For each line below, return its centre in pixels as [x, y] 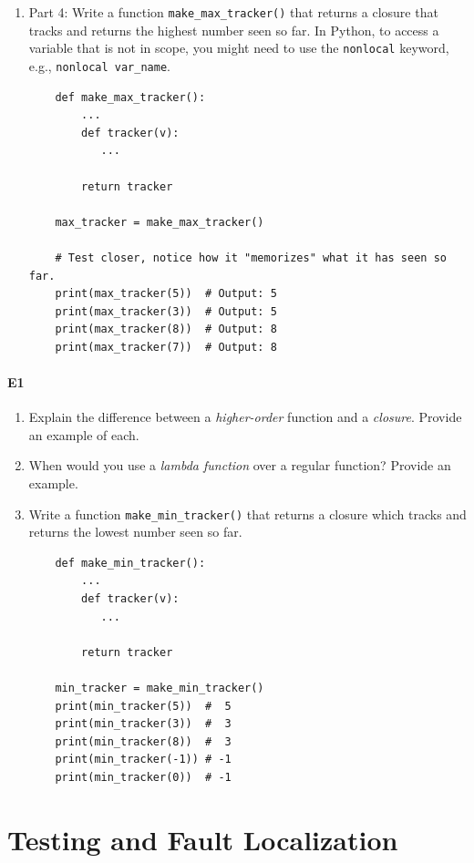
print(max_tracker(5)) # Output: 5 [166, 294]
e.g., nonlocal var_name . [99, 65]
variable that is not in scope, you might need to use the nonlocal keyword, [239, 48]
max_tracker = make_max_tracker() [160, 222]
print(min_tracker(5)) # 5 [143, 706]
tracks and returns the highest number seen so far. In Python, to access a [234, 30]
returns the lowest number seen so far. [135, 532]
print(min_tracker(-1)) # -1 [143, 760]
